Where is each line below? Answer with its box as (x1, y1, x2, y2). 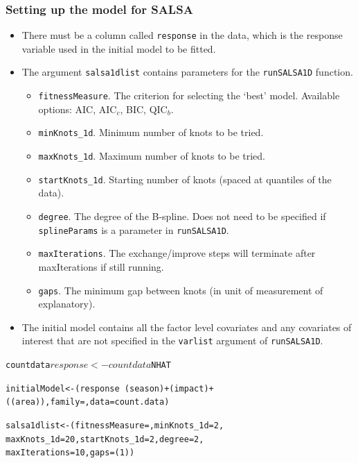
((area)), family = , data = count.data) (6, 397, 170, 407)
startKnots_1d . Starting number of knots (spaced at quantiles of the (38, 171, 332, 186)
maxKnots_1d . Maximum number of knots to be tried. (38, 149, 266, 163)
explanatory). (38, 296, 96, 311)
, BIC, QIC (120, 101, 168, 116)
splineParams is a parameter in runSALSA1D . (38, 222, 229, 237)
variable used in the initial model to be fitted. (21, 41, 216, 56)
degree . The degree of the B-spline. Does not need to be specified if (38, 208, 326, 223)
